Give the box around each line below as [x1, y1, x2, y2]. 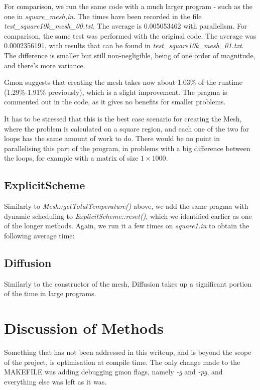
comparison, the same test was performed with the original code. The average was [4, 30, 256, 41]
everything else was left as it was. [4, 376, 107, 386]
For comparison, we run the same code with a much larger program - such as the [4, 1, 252, 11]
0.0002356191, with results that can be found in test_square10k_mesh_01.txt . [4, 40, 244, 51]
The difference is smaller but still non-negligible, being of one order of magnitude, [4, 50, 255, 60]
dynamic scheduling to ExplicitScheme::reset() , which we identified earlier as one [4, 210, 252, 221]
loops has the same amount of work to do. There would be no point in [4, 133, 220, 144]
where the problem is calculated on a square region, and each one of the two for [4, 123, 249, 134]
